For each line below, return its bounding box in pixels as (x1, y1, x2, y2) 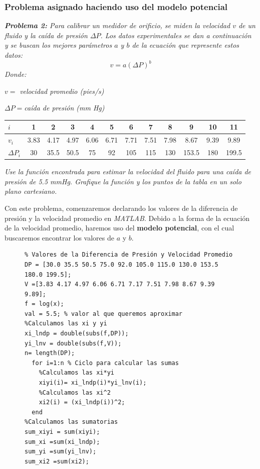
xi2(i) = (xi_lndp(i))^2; (39, 399, 125, 406)
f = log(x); (25, 300, 64, 308)
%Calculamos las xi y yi (25, 320, 107, 327)
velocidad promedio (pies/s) (20, 85, 104, 96)
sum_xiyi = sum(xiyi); (25, 428, 100, 435)
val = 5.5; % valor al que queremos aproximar (25, 310, 182, 317)
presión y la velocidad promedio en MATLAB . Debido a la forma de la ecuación (5, 212, 250, 223)
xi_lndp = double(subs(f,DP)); (25, 330, 129, 337)
